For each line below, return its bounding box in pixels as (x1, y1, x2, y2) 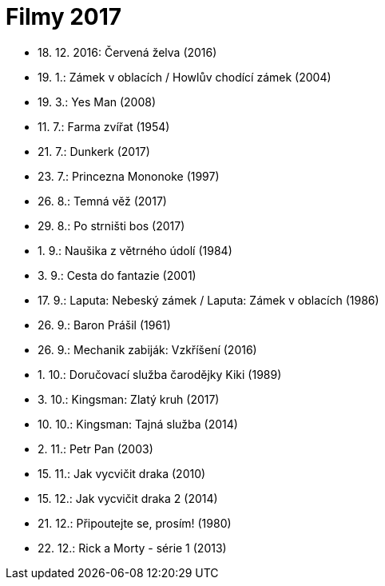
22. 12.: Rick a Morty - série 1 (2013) (38, 540, 227, 555)
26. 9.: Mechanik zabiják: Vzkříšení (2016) (38, 342, 257, 357)
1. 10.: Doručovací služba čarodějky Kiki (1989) (38, 367, 282, 381)
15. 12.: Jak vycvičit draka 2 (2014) (38, 491, 218, 505)
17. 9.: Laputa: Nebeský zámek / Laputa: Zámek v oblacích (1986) (38, 293, 379, 307)
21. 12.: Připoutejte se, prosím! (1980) (38, 516, 232, 530)
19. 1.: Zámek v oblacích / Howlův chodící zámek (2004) (38, 70, 331, 84)
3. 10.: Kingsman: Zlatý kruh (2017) (38, 392, 220, 406)
